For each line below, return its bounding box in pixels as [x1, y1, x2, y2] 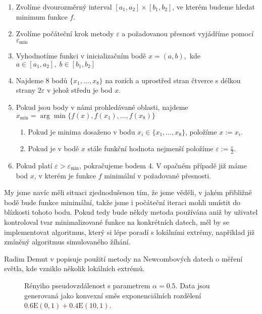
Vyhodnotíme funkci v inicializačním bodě [16, 50, 146, 61]
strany [16, 85, 36, 95]
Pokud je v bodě [28, 143, 79, 154]
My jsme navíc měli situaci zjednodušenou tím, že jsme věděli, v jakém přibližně [4, 187, 252, 198]
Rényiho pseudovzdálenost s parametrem [24, 280, 150, 290]
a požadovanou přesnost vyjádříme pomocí [122, 28, 254, 39]
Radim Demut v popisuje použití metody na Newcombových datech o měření [4, 253, 243, 264]
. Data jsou [175, 280, 210, 290]
